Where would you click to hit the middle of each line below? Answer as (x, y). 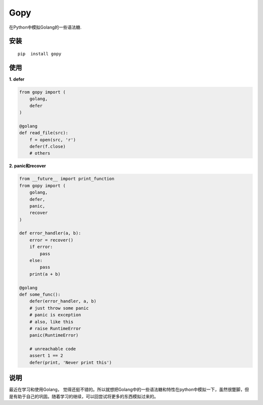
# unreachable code (53, 349)
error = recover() (51, 240)
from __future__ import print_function (67, 179)
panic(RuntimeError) (54, 335)
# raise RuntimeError (55, 328)
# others (40, 153)
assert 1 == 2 (46, 356)
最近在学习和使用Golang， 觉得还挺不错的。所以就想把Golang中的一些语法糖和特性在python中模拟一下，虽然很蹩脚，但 (129, 389)
